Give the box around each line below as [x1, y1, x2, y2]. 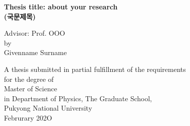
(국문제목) [4, 11, 36, 21]
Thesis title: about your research [4, 1, 118, 11]
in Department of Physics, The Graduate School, [4, 93, 152, 103]
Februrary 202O [4, 112, 52, 123]
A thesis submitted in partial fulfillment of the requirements [4, 63, 186, 74]
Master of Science [4, 83, 57, 94]
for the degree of [4, 73, 54, 84]
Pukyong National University [4, 103, 93, 113]
